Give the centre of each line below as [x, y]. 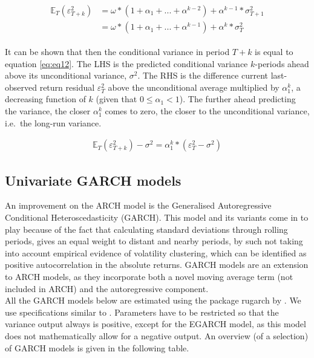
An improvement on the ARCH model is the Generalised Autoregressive [138, 205]
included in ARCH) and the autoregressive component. [107, 288]
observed [21, 87]
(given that [116, 99]
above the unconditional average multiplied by [194, 87]
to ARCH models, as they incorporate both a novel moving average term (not [149, 277]
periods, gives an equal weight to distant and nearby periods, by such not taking [154, 241]
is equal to [274, 52]
